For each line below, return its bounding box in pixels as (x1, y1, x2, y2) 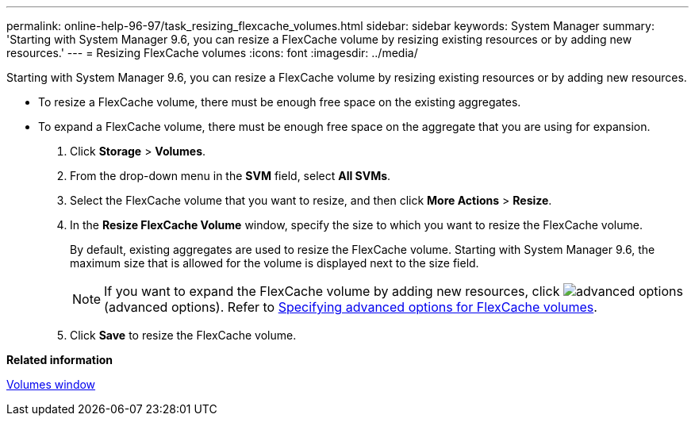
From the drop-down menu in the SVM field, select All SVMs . (70, 169, 391, 182)
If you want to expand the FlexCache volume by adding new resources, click (104, 283, 560, 299)
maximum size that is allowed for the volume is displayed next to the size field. (70, 256, 479, 270)
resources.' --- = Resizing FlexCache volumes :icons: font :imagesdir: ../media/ (6, 46, 418, 59)
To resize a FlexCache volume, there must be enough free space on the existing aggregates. (38, 95, 521, 109)
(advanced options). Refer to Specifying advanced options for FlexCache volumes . (104, 299, 597, 315)
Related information (6, 353, 113, 366)
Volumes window (6, 378, 96, 391)
